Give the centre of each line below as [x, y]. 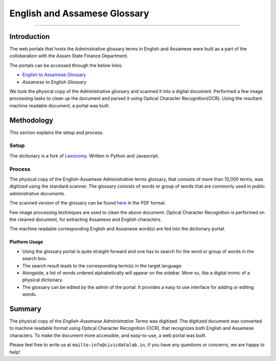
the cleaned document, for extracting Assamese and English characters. [86, 219]
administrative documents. [38, 193]
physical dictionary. [43, 280]
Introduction [30, 37]
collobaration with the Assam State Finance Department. [69, 56]
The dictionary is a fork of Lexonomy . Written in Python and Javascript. [84, 155]
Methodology [31, 120]
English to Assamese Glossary [54, 75]
